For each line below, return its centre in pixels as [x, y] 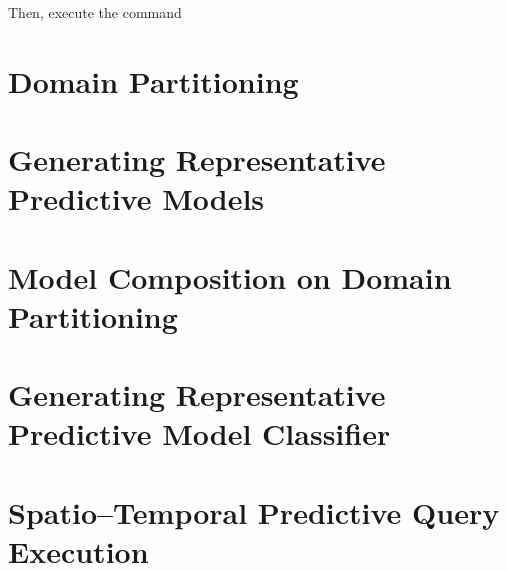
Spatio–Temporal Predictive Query [254, 511]
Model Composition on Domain [230, 276]
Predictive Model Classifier [199, 433]
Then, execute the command [95, 12]
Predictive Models [136, 198]
